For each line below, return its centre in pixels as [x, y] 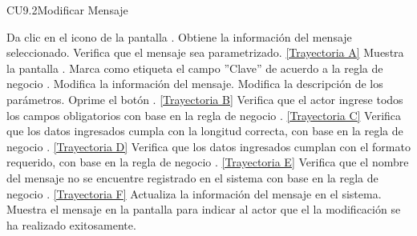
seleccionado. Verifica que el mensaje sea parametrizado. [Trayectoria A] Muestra [205, 52]
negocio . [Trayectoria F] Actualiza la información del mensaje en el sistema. [194, 193]
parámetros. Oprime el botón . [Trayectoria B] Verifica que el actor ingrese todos [205, 99]
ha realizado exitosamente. [71, 224]
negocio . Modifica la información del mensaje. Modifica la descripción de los [195, 84]
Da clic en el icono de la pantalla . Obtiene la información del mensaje [179, 36]
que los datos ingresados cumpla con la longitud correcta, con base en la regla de [205, 131]
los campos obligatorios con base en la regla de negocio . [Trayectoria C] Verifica [204, 115]
